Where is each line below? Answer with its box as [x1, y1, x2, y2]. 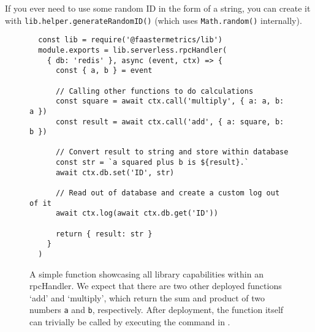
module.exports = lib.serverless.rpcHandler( [38, 45, 227, 55]
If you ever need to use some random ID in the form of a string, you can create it [5, 2, 311, 14]
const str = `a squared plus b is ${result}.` [55, 158, 249, 167]
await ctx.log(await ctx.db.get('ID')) [55, 209, 218, 218]
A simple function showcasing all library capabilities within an [29, 267, 264, 280]
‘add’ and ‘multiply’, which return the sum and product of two [29, 291, 265, 304]
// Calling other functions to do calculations [55, 86, 254, 96]
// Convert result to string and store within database [55, 148, 289, 157]
